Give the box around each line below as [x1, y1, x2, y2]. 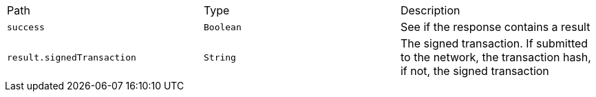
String [203, 52, 236, 63]
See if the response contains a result [400, 20, 590, 34]
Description [400, 3, 460, 17]
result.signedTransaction [7, 52, 136, 63]
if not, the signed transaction [400, 64, 549, 78]
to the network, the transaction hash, [400, 50, 591, 64]
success [7, 21, 45, 32]
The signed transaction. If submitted [400, 36, 588, 50]
